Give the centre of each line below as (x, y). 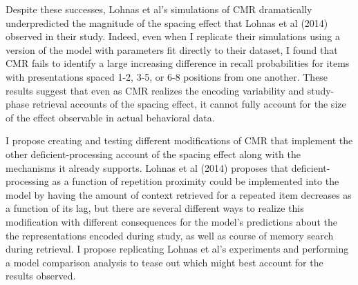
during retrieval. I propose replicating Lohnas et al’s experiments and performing (177, 249)
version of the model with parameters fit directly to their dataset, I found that (172, 49)
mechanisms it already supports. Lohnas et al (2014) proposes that (147, 167)
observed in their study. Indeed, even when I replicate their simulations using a (173, 36)
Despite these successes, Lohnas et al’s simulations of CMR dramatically (159, 9)
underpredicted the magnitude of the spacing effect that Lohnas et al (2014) (167, 22)
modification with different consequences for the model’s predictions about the (171, 221)
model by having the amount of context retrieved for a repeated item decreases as (179, 194)
